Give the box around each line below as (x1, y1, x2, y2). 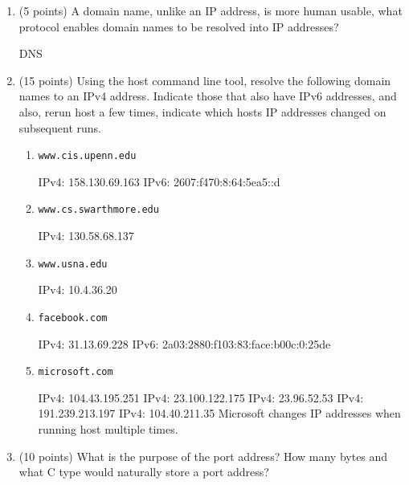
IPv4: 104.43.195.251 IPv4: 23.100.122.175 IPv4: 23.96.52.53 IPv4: (38, 389, 364, 406)
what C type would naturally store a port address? (18, 463, 269, 480)
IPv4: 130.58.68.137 (38, 227, 134, 244)
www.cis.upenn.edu (38, 150, 137, 162)
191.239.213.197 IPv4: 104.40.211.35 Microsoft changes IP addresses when (38, 405, 401, 422)
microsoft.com (38, 366, 113, 378)
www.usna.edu (38, 258, 108, 270)
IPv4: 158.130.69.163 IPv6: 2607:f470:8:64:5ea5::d (38, 173, 280, 190)
